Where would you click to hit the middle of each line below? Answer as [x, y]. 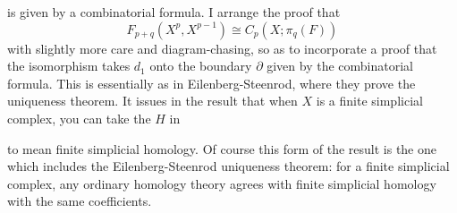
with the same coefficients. [80, 201]
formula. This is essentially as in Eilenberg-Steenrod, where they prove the [212, 83]
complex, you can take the [79, 118]
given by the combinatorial [340, 66]
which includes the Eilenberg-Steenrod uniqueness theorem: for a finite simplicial [228, 166]
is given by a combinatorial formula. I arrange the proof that [174, 12]
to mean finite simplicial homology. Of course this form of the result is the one [222, 148]
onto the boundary [201, 66]
